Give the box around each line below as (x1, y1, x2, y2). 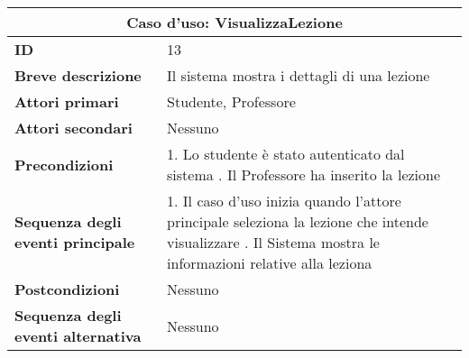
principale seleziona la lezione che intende (167, 211, 428, 232)
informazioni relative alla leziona (167, 252, 372, 273)
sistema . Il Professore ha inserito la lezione (167, 164, 441, 185)
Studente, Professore (167, 91, 296, 112)
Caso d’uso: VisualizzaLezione (126, 12, 343, 32)
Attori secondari (14, 117, 133, 138)
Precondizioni (14, 153, 114, 175)
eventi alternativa (14, 326, 142, 346)
